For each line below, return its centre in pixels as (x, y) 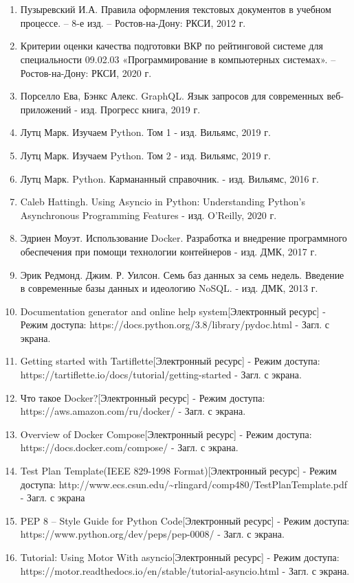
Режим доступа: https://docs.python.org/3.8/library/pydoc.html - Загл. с (175, 324)
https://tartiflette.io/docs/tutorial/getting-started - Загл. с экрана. (161, 375)
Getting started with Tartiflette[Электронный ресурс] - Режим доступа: (170, 361)
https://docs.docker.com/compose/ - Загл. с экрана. (129, 447)
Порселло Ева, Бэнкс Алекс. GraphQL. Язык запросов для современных (172, 96)
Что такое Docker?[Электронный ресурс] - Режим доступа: (143, 397)
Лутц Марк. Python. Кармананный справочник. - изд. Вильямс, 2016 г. (169, 178)
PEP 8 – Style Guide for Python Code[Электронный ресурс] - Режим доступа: (185, 520)
